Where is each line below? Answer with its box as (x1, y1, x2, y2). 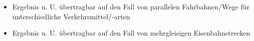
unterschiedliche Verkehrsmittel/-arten (12, 11, 130, 21)
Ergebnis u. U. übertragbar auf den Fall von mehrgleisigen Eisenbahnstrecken (12, 28, 250, 38)
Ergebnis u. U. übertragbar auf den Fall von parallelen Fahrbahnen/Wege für (12, 1, 249, 11)
